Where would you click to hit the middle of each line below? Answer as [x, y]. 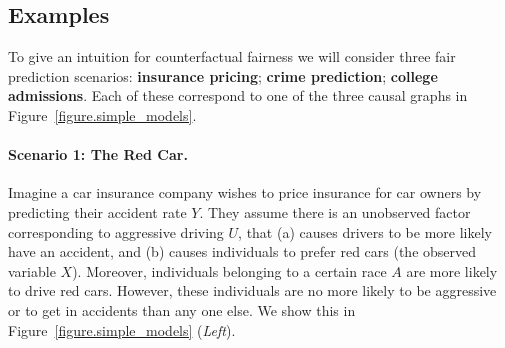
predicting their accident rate [97, 211]
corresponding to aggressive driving [116, 231]
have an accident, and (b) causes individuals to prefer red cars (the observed [242, 251]
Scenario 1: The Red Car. [98, 154]
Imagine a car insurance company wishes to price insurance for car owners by [245, 192]
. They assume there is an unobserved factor [335, 211]
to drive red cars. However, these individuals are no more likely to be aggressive [252, 290]
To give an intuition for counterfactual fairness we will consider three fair [232, 56]
